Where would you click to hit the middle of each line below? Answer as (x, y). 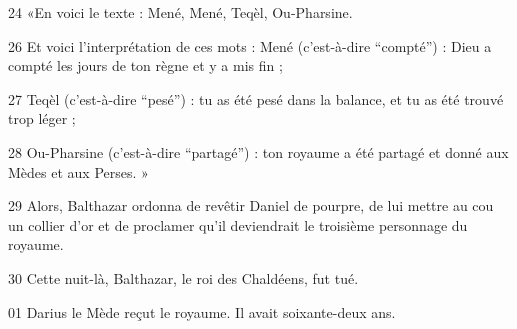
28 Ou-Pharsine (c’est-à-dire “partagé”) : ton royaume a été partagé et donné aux (258, 151)
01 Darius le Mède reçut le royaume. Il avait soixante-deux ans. (202, 311)
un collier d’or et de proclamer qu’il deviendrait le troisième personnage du (238, 224)
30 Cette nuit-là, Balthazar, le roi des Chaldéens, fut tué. (183, 277)
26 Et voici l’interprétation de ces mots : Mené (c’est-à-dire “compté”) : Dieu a (250, 45)
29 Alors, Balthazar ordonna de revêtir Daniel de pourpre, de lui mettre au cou (251, 205)
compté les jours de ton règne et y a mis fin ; (145, 65)
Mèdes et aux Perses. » (78, 171)
